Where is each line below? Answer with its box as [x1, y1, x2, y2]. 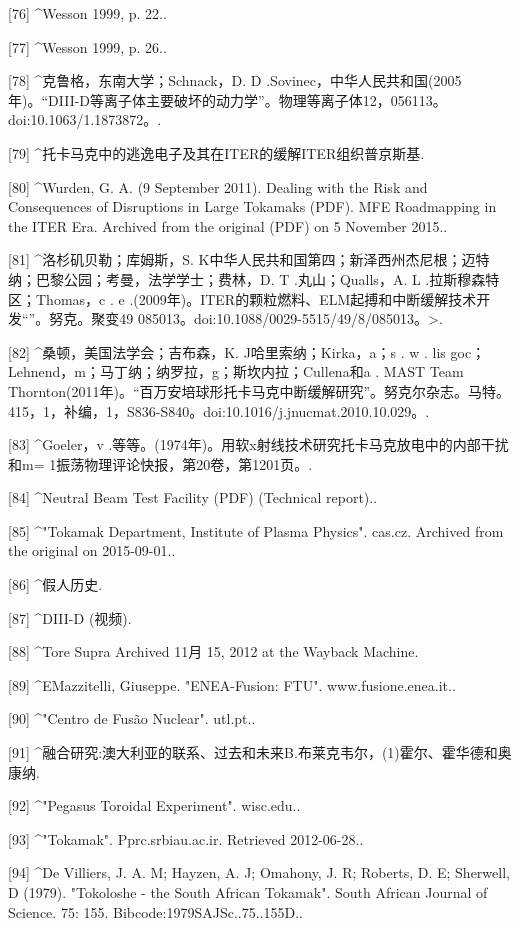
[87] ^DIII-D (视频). [8, 607, 132, 628]
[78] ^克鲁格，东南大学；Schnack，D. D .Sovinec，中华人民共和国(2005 [8, 70, 462, 91]
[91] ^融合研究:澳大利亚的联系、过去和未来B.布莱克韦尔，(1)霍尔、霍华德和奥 [8, 742, 512, 763]
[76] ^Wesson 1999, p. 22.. [8, 3, 167, 23]
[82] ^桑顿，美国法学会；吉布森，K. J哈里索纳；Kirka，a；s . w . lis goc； [8, 341, 486, 362]
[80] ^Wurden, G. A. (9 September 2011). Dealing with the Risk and [8, 176, 428, 197]
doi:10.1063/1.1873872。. [8, 109, 162, 130]
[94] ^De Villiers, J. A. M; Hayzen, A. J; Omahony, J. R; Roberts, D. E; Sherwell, [8, 862, 510, 883]
